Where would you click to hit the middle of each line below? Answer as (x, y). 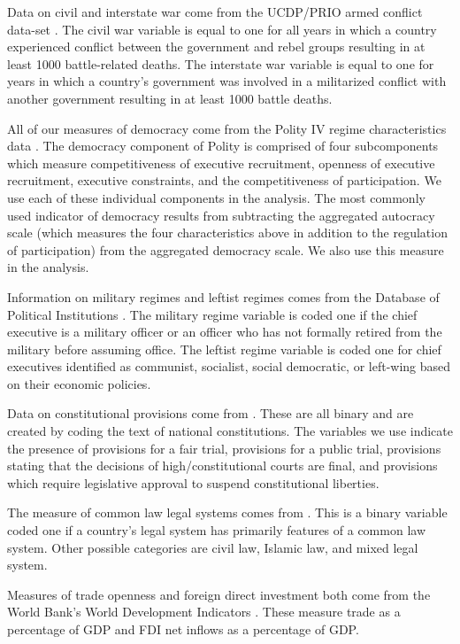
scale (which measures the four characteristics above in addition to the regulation (227, 233)
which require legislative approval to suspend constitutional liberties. (193, 482)
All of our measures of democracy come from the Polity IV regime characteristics (227, 128)
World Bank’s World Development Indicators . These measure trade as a (204, 612)
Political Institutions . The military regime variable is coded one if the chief (212, 314)
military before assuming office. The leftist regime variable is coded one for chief (224, 349)
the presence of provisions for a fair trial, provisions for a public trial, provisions (224, 448)
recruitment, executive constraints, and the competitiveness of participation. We (224, 180)
